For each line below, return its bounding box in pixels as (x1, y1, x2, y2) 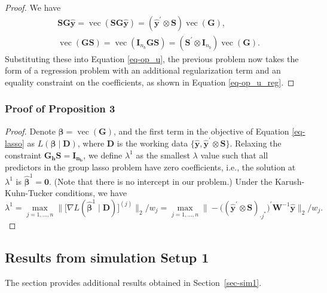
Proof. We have (5, 1, 61, 13)
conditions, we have (55, 187, 127, 199)
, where (77, 136, 105, 149)
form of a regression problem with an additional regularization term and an (5, 64, 281, 77)
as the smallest (136, 148, 190, 161)
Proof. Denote (5, 124, 56, 137)
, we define (83, 148, 123, 161)
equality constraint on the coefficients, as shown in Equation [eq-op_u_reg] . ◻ (5, 75, 295, 88)
